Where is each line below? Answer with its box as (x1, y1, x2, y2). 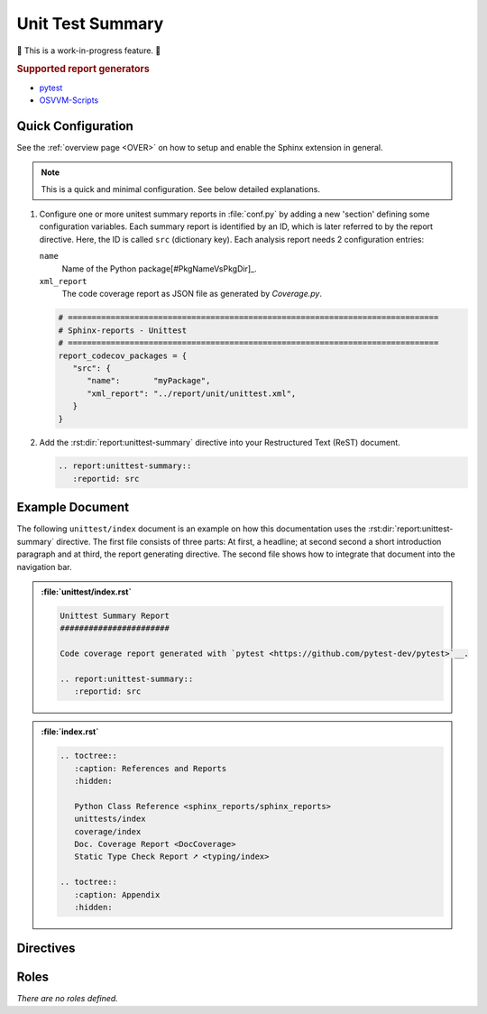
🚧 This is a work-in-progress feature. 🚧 (16, 45, 161, 56)
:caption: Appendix (73, 890, 161, 899)
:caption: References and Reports (73, 763, 227, 773)
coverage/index (73, 826, 142, 836)
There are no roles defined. (16, 993, 119, 1004)
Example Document (16, 500, 130, 515)
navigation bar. (16, 561, 72, 572)
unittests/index (73, 814, 146, 825)
